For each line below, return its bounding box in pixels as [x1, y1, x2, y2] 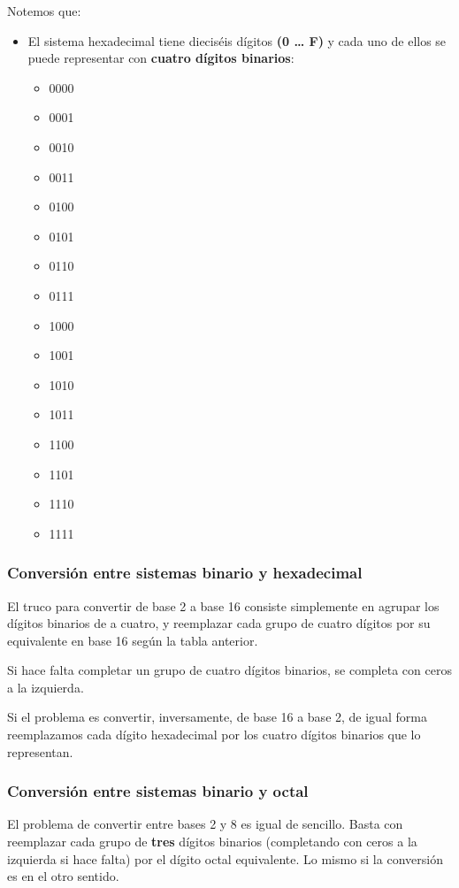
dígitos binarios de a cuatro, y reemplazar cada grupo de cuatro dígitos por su [7, 614, 431, 632]
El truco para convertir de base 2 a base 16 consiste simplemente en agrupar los [7, 596, 440, 615]
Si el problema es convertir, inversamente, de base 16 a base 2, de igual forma [7, 708, 427, 726]
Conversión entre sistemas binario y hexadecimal [7, 562, 363, 584]
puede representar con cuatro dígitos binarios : [27, 49, 295, 67]
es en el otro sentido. [7, 867, 119, 885]
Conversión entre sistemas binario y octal [7, 780, 309, 802]
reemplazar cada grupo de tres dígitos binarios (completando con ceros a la [7, 832, 417, 851]
